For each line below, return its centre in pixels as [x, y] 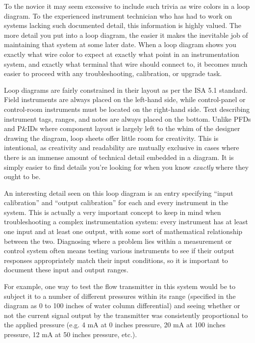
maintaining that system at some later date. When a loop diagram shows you [120, 44]
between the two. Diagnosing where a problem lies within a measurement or [118, 241]
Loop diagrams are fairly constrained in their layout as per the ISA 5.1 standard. [126, 90]
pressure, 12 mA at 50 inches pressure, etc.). [71, 334]
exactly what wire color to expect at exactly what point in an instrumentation [122, 54]
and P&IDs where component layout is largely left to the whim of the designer [122, 128]
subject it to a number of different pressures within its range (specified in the [120, 296]
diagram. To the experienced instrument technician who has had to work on [118, 15]
